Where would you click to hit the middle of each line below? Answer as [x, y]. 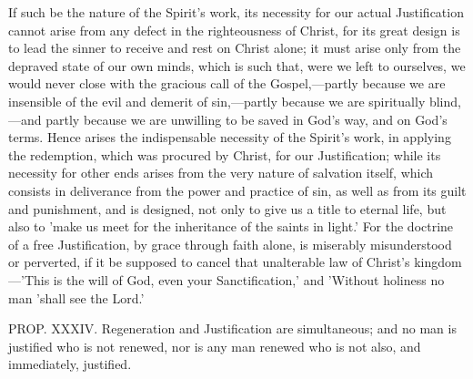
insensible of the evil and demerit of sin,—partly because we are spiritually [217, 101]
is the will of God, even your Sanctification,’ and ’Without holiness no [249, 279]
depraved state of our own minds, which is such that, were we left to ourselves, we [237, 65]
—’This [29, 279]
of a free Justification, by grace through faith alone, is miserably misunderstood [230, 244]
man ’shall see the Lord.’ [76, 297]
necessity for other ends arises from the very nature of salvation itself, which [221, 173]
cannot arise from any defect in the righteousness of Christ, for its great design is [234, 30]
